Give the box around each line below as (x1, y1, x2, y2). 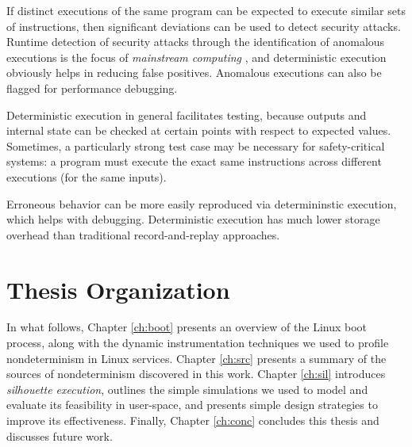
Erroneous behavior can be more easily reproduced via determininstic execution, (6, 195, 397, 212)
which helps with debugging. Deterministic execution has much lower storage (6, 211, 380, 227)
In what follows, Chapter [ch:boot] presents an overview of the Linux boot (6, 319, 368, 335)
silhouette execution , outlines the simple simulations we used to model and (6, 380, 368, 397)
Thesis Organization (6, 273, 230, 305)
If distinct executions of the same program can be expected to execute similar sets (6, 2, 406, 18)
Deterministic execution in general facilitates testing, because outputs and (6, 106, 367, 123)
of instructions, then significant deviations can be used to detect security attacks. (6, 17, 401, 34)
